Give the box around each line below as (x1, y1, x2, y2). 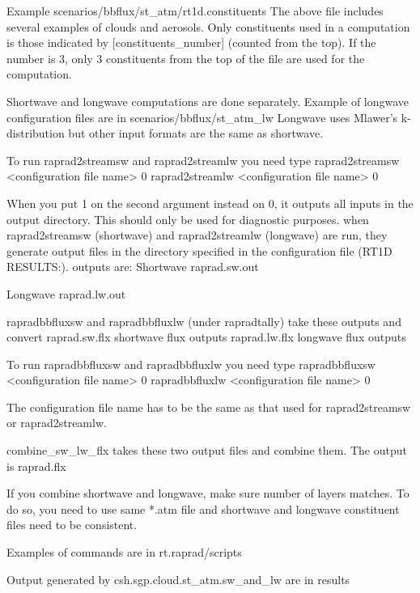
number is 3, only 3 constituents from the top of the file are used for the (6, 49, 365, 66)
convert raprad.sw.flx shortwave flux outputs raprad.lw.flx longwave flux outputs (6, 328, 406, 345)
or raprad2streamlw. (6, 414, 107, 431)
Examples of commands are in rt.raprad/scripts (6, 544, 242, 561)
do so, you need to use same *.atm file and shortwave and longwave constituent (6, 500, 400, 517)
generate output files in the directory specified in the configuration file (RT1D (6, 242, 392, 259)
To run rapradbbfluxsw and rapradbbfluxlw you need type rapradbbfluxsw (6, 355, 375, 372)
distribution (6, 125, 65, 142)
